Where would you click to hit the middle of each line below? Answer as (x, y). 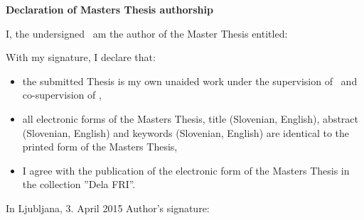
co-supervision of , (62, 95)
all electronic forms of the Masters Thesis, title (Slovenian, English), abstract (191, 118)
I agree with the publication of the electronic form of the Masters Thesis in (186, 170)
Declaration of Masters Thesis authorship (109, 9)
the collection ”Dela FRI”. (79, 184)
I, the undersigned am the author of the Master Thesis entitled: (147, 33)
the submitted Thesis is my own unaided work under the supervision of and (190, 81)
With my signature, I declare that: (81, 57)
